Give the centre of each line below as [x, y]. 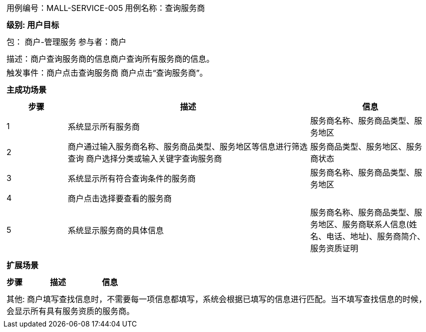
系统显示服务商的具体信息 [116, 230]
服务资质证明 [334, 248]
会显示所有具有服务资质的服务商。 [71, 311]
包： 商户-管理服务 [41, 42]
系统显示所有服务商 [104, 127]
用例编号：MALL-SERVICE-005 [65, 8]
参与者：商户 [102, 42]
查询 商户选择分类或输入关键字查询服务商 [145, 159]
